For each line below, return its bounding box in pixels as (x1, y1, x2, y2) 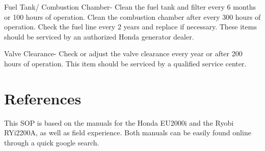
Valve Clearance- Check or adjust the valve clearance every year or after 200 (4, 48, 243, 59)
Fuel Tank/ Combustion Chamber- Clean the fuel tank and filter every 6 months (4, 2, 256, 12)
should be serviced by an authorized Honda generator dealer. (4, 31, 194, 42)
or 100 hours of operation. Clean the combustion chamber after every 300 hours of (4, 11, 261, 22)
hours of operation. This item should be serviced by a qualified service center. (4, 58, 247, 68)
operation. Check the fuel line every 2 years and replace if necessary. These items (4, 21, 257, 32)
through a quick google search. (4, 137, 99, 147)
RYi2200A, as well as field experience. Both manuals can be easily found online (4, 127, 251, 138)
